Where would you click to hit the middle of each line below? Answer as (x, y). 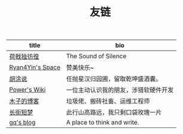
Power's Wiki (27, 90)
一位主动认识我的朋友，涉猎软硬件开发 (120, 90)
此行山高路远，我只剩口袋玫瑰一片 (114, 113)
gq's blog (22, 123)
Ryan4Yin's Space (35, 67)
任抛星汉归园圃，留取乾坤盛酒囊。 (114, 79)
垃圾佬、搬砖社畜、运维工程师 (108, 101)
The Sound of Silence (96, 56)
